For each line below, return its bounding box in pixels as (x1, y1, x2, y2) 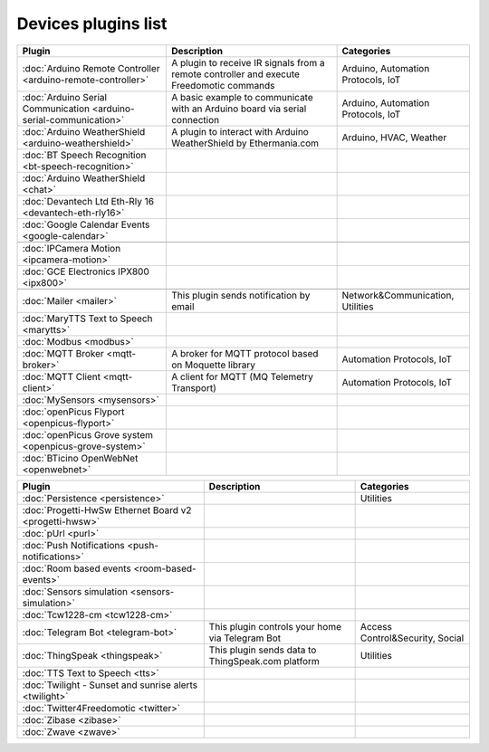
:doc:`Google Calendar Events (22, 218, 150, 231)
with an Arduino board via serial (170, 102, 307, 115)
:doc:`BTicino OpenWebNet (22, 452, 139, 464)
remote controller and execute (170, 68, 301, 81)
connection (170, 113, 220, 126)
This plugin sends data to (208, 643, 317, 656)
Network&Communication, (341, 289, 455, 301)
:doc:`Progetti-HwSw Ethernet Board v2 (22, 503, 192, 516)
